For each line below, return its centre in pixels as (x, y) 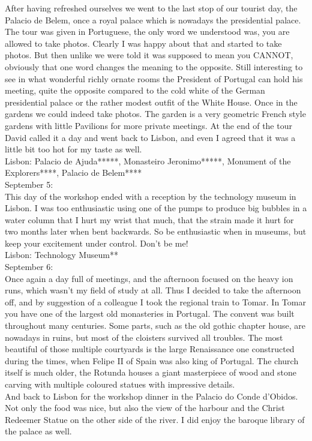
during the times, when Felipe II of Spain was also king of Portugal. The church (152, 360)
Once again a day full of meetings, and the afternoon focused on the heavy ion (149, 278)
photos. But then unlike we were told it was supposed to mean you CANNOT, (149, 55)
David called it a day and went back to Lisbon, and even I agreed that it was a (150, 137)
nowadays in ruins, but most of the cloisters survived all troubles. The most (144, 337)
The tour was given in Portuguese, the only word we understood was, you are (147, 31)
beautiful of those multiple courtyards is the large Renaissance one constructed (150, 349)
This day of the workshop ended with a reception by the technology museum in (151, 196)
